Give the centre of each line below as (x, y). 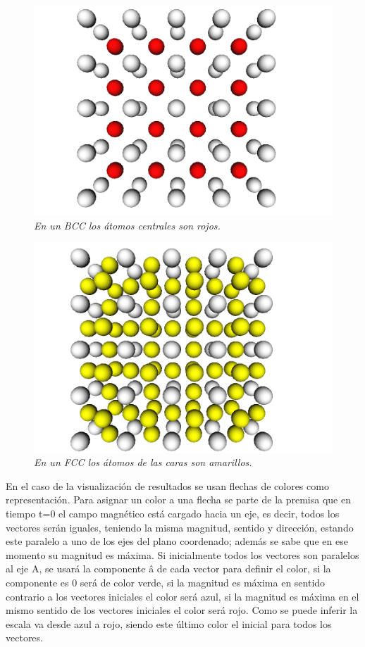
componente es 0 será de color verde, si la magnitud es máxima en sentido (166, 582)
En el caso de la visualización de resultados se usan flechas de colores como (167, 485)
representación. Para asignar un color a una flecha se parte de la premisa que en (178, 500)
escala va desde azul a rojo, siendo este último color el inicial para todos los (169, 623)
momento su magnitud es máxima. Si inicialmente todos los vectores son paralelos (182, 554)
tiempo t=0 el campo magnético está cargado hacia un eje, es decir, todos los (173, 514)
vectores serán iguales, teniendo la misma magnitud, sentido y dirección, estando (180, 527)
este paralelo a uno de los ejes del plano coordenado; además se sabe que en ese (177, 541)
